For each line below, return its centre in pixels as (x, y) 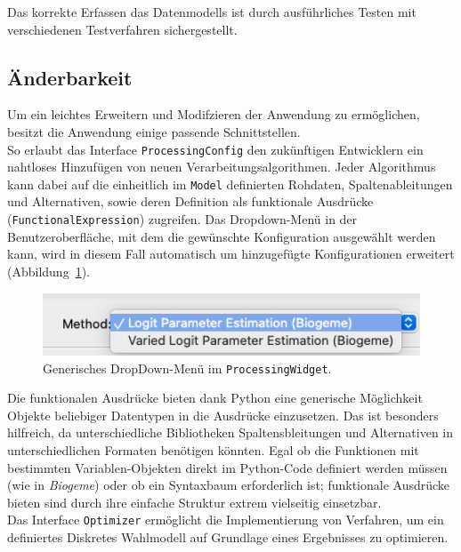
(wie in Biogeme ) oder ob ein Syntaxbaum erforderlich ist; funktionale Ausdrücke (229, 485)
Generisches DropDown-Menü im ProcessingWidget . (187, 368)
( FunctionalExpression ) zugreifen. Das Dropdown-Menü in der (182, 219)
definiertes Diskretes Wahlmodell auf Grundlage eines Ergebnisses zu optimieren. (228, 537)
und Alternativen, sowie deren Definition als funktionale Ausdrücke (190, 201)
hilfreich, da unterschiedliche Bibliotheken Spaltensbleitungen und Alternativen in (230, 432)
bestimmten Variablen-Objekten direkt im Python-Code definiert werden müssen (227, 467)
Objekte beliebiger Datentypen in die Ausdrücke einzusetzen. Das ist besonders (223, 415)
